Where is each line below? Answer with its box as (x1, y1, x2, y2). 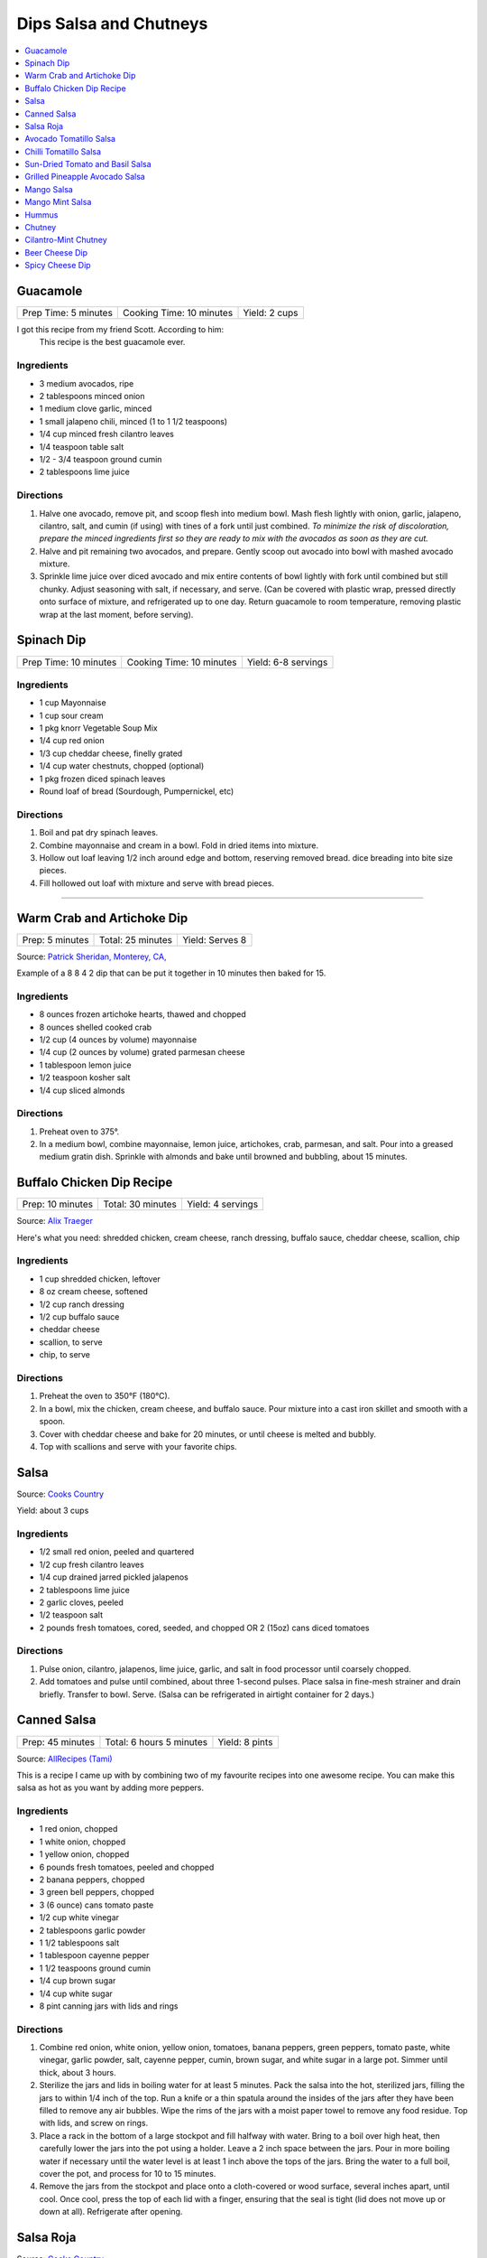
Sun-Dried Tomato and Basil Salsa (24, 159, 152, 170)
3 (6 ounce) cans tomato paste (39, 1899, 154, 1910)
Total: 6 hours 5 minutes (105, 1735, 207, 1748)
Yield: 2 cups (243, 307, 299, 320)
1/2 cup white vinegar (39, 1912, 120, 1923)
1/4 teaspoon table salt (39, 441, 124, 452)
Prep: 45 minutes (22, 1735, 95, 1748)
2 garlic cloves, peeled (39, 1597, 124, 1608)
